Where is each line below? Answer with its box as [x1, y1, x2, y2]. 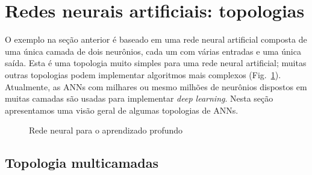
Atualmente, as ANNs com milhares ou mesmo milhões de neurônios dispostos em [5, 80, 307, 93]
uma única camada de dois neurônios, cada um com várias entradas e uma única [5, 45, 301, 57]
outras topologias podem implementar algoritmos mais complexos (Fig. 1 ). [5, 68, 281, 81]
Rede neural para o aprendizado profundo [29, 124, 183, 137]
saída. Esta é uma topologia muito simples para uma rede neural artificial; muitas [5, 57, 307, 69]
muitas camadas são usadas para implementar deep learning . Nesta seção [5, 92, 273, 105]
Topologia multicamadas [5, 153, 159, 172]
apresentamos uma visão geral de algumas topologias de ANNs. [5, 103, 239, 116]
